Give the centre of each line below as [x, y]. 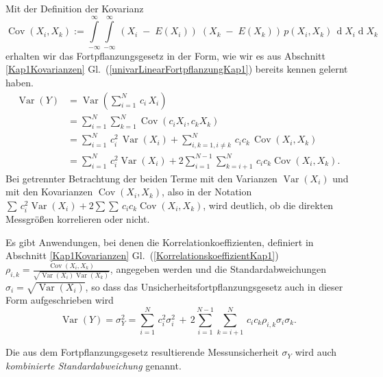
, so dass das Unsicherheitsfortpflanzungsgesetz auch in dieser [214, 286]
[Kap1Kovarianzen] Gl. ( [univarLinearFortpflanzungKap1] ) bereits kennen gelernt [177, 69]
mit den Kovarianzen [49, 192]
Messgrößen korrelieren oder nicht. [78, 218]
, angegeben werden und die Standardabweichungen [218, 269]
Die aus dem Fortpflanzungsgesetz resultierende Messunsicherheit [142, 352]
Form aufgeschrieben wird [60, 300]
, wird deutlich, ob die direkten [268, 205]
